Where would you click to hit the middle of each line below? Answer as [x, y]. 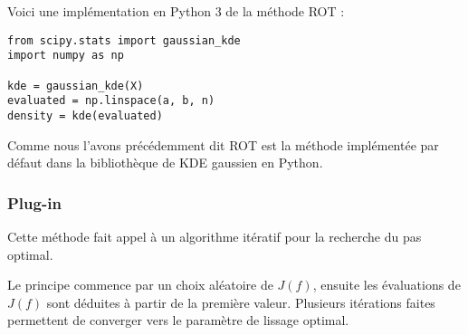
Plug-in [34, 202]
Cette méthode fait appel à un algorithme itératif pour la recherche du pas [215, 236]
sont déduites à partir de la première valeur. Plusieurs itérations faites [241, 302]
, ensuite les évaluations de [387, 285]
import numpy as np [66, 56]
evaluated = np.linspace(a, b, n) [111, 101]
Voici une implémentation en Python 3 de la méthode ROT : [176, 11]
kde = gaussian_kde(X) [76, 86]
